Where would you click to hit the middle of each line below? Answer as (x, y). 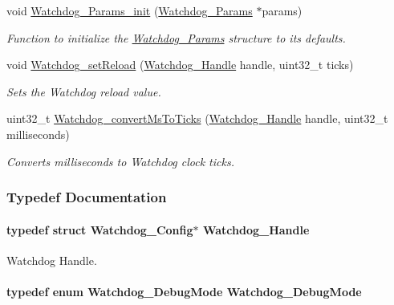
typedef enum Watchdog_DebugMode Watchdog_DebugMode (184, 291)
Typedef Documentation (87, 197)
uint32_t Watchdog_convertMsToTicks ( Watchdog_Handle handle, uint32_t (197, 118)
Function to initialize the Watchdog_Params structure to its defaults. (176, 37)
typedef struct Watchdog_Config (100, 229)
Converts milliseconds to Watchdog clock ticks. (120, 161)
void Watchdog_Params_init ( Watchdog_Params (130, 10)
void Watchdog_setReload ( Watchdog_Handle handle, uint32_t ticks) (180, 65)
